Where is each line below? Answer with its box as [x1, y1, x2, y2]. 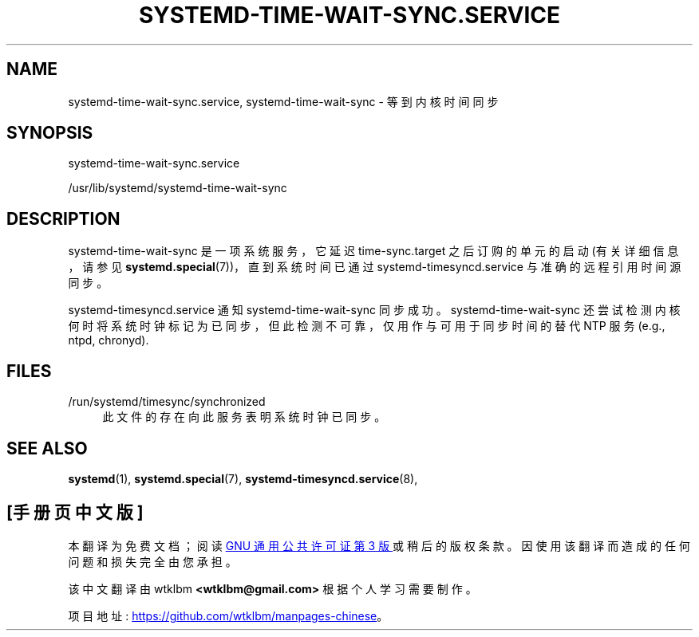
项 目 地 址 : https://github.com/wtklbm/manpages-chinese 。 [68, 608, 389, 623]
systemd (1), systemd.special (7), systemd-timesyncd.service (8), [68, 471, 418, 486]
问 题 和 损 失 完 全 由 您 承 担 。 [68, 554, 237, 568]
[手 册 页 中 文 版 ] [6, 502, 144, 523]
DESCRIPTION [6, 208, 120, 229]
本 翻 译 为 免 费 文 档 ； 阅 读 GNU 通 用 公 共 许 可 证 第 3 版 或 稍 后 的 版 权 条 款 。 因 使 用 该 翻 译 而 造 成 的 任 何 [68, 538, 690, 552]
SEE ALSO [6, 438, 88, 458]
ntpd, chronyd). [68, 333, 149, 348]
